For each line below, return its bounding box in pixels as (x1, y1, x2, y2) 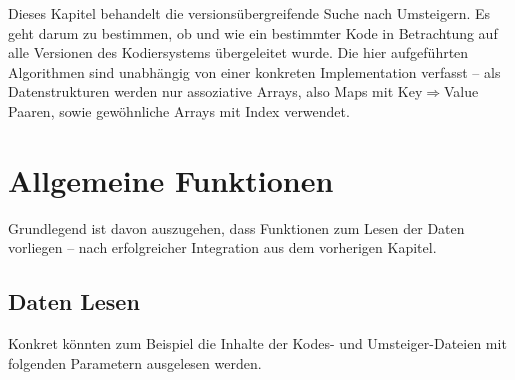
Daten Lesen (8, 286, 140, 317)
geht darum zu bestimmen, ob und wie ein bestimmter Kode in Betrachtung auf (8, 22, 498, 43)
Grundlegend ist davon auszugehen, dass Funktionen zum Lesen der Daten (8, 217, 465, 238)
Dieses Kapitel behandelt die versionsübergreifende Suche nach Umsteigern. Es (8, 3, 491, 23)
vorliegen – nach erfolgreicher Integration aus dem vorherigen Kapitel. (8, 237, 437, 258)
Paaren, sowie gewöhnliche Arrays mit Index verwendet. (8, 100, 350, 121)
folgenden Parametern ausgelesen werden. (8, 352, 262, 373)
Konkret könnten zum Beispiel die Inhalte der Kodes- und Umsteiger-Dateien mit (8, 333, 507, 354)
